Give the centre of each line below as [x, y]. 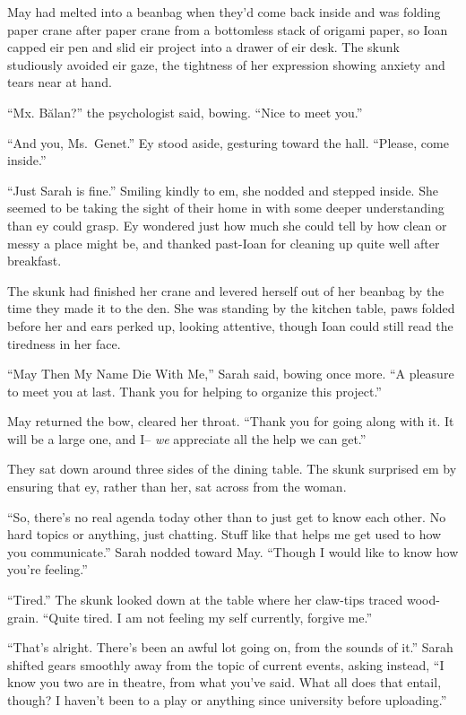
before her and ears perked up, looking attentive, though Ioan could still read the [230, 325]
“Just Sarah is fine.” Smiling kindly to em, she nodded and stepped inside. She [223, 190]
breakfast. [35, 261]
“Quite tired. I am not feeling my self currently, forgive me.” [207, 617]
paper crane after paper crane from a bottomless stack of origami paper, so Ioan [228, 29]
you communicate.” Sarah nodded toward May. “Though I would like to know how [233, 551]
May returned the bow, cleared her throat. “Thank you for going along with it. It [231, 421]
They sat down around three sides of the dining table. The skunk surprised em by [232, 469]
